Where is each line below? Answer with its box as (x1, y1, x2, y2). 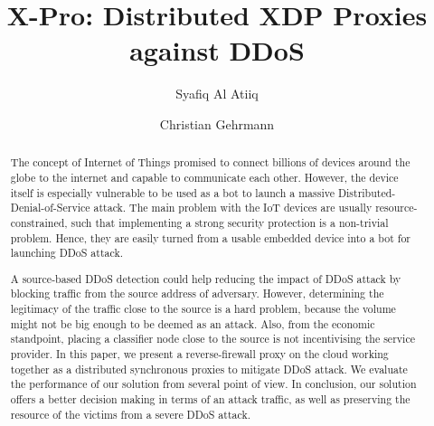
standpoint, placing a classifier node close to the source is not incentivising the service (10, 331, 415, 346)
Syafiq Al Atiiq (175, 84, 259, 103)
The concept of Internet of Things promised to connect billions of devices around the (10, 155, 410, 170)
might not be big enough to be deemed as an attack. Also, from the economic (10, 316, 375, 331)
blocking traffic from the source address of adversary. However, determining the (10, 286, 384, 301)
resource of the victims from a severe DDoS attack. (10, 406, 250, 421)
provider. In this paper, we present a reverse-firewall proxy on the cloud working (10, 346, 389, 362)
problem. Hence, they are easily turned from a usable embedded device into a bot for (10, 230, 411, 245)
